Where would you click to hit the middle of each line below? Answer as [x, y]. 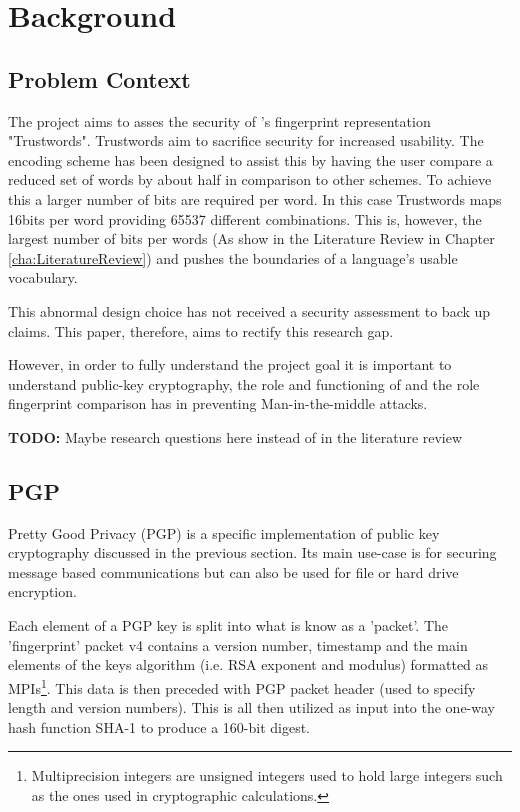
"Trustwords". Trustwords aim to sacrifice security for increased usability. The [246, 140]
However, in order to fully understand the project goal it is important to [230, 364]
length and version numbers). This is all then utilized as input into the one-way [251, 707]
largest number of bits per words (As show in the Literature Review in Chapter [251, 238]
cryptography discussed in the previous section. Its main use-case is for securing [252, 552]
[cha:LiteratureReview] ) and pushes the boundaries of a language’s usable [233, 257]
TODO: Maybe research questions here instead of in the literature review [235, 436]
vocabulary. [43, 277]
